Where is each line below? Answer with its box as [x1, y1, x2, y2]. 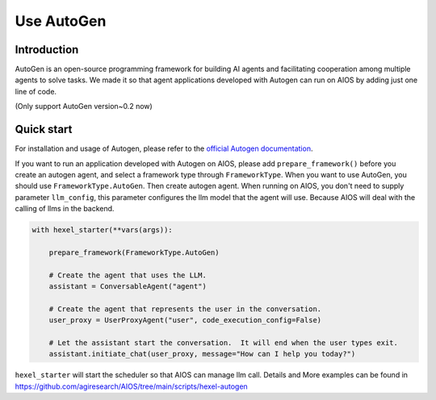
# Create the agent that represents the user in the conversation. [48, 304, 322, 314]
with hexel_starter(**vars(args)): [31, 226, 173, 235]
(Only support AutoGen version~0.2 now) [15, 102, 153, 111]
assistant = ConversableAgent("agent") [48, 282, 208, 291]
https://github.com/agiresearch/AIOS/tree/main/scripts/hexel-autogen [15, 381, 248, 391]
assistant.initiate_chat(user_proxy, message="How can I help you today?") [48, 349, 356, 359]
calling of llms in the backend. [15, 204, 115, 214]
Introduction [15, 43, 79, 56]
